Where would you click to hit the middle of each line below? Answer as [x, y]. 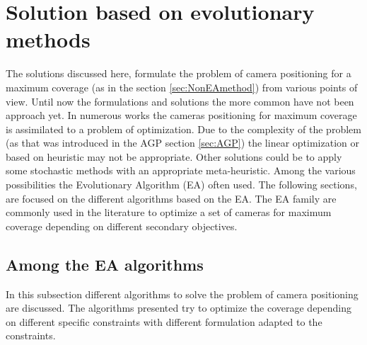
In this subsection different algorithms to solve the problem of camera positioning [182, 294]
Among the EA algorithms [105, 264]
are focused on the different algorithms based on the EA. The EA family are [171, 198]
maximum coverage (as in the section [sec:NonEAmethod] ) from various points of [182, 87]
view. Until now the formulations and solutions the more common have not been [180, 101]
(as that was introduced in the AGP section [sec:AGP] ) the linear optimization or [182, 143]
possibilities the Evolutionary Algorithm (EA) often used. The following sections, [181, 185]
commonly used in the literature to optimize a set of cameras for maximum [169, 212]
